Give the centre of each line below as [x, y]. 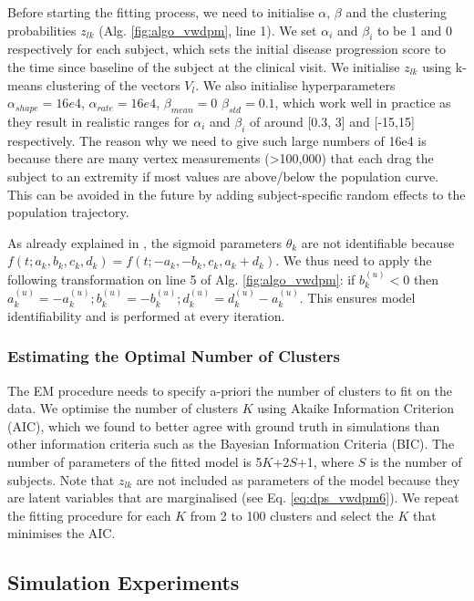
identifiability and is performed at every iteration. [146, 315]
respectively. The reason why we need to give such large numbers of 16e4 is [217, 140]
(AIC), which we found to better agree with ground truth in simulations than [224, 425]
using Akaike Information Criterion [355, 408]
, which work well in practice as [363, 103]
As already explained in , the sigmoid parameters [144, 242]
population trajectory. [68, 212]
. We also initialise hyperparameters [295, 84]
